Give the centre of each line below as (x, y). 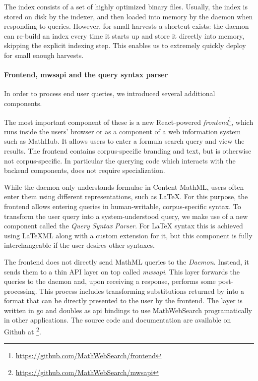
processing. (21, 291)
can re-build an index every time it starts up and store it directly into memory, (124, 35)
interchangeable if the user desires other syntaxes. (79, 245)
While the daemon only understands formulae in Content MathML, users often (124, 187)
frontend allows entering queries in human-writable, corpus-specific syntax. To (123, 206)
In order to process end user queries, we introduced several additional (110, 93)
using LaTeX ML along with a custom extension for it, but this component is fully (128, 235)
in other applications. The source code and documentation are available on (118, 320)
